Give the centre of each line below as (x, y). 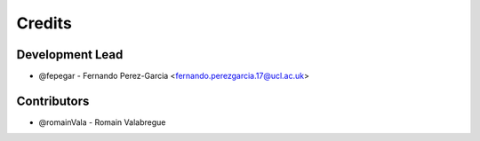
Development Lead (70, 55)
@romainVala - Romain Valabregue (102, 122)
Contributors (53, 101)
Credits (44, 23)
